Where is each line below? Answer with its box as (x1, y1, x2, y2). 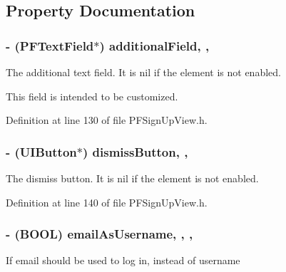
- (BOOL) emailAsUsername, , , (6, 225, 193, 243)
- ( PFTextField (6, 36, 94, 54)
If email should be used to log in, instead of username (6, 253, 240, 268)
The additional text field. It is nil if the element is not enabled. (6, 65, 281, 79)
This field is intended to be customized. (6, 88, 178, 103)
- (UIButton (6, 142, 77, 160)
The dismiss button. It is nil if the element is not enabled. (6, 171, 259, 185)
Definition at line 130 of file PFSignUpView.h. (6, 113, 208, 127)
